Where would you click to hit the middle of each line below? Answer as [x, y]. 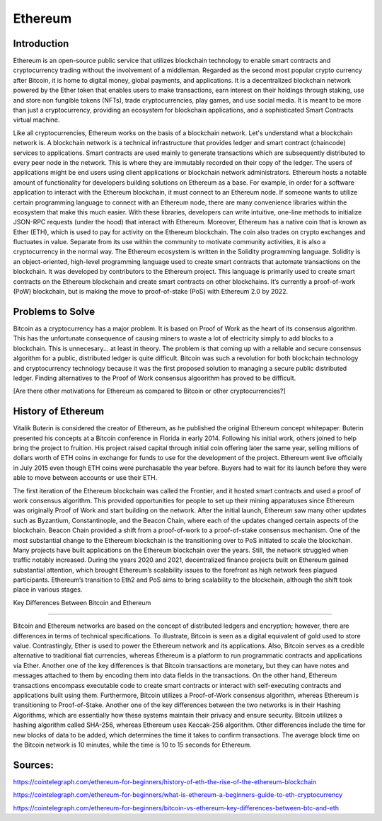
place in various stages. [48, 590]
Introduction [41, 44]
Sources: [34, 765]
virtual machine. [36, 120]
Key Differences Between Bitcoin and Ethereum [82, 602]
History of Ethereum [59, 412]
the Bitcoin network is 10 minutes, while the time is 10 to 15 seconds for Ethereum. [132, 745]
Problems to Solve [54, 311]
